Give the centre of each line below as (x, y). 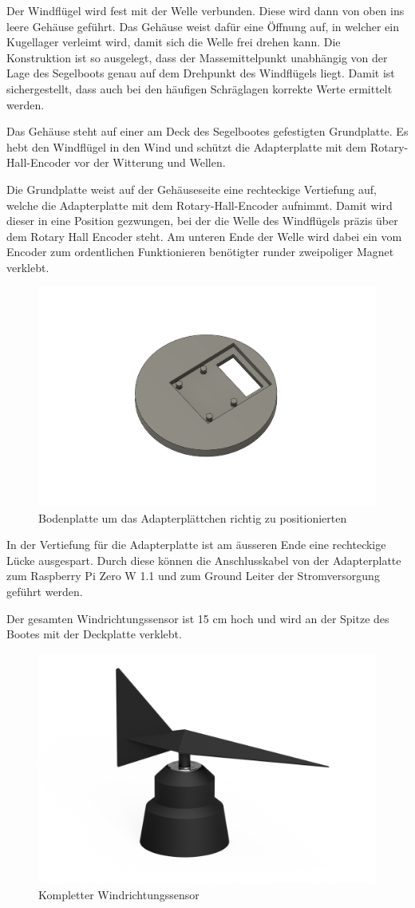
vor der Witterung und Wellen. (150, 162)
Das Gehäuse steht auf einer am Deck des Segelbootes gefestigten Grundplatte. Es (207, 131)
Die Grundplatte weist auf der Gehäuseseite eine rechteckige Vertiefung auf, (192, 189)
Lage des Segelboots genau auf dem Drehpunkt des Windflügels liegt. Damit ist (201, 73)
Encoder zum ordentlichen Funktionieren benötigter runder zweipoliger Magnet (200, 252)
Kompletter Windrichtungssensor (119, 894)
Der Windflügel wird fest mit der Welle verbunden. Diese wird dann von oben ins (206, 10)
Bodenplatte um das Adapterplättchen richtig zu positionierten (193, 517)
